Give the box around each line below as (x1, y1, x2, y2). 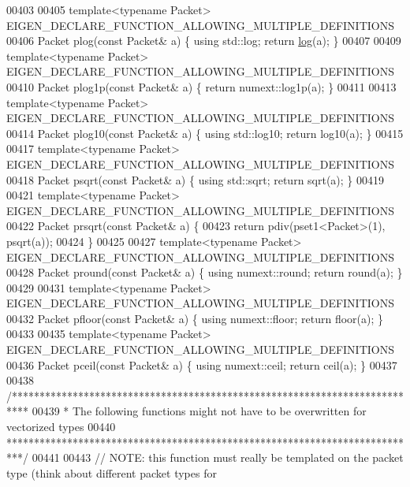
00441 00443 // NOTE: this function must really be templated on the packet (32, 449, 404, 466)
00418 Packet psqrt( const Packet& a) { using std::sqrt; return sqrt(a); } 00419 (6, 171, 385, 188)
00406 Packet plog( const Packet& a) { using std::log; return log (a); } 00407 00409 (6, 32, 401, 49)
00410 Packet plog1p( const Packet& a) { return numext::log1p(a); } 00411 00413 (6, 78, 397, 95)
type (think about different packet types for (6, 464, 217, 481)
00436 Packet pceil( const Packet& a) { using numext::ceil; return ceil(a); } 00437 (6, 356, 397, 373)
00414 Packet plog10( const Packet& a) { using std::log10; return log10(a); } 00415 (6, 125, 404, 141)
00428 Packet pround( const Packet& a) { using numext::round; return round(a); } (6, 264, 403, 281)
